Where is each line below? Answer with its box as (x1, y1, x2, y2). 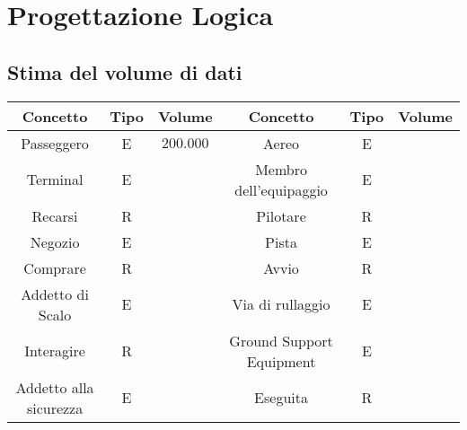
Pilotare (256, 205, 306, 226)
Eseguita (254, 387, 308, 408)
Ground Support (229, 329, 333, 351)
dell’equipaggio (234, 179, 328, 200)
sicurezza (26, 397, 84, 418)
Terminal (26, 169, 84, 190)
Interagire (24, 340, 85, 362)
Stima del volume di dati (7, 57, 242, 85)
